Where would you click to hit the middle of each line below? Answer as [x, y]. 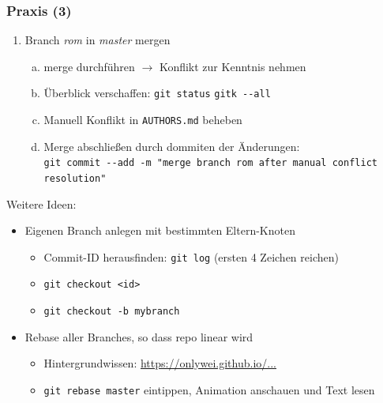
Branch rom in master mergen [98, 40]
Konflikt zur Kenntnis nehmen [233, 66]
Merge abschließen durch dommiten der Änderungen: [172, 146]
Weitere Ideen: [41, 203]
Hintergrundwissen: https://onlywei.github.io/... [160, 363]
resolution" [75, 178]
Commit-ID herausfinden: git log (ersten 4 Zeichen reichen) [191, 256]
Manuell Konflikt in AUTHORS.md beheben [143, 120]
